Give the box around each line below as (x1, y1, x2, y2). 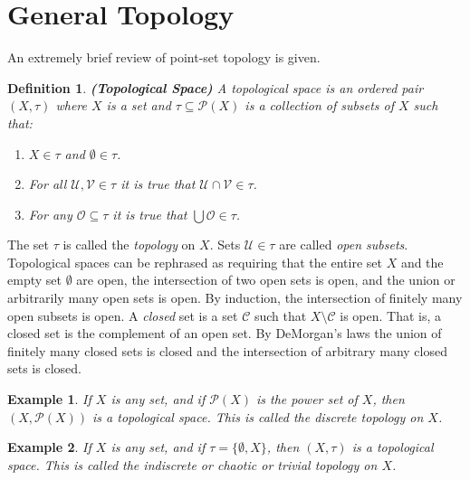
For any (28, 204, 72, 223)
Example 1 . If (7, 390, 91, 409)
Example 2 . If (7, 438, 91, 456)
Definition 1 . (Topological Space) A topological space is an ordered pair (7, 78, 424, 97)
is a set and (106, 96, 171, 115)
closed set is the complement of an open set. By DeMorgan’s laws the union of (7, 324, 442, 343)
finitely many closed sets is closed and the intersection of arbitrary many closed (7, 341, 447, 360)
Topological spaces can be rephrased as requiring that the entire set (7, 252, 382, 271)
